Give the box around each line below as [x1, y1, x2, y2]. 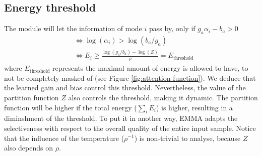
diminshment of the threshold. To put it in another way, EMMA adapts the [4, 113, 238, 123]
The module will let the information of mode [4, 23, 142, 34]
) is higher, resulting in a [156, 102, 233, 112]
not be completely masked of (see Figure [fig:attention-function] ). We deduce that [4, 72, 256, 83]
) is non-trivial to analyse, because [134, 132, 241, 143]
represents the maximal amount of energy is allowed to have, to [52, 63, 248, 73]
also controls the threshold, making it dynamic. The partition [68, 92, 258, 102]
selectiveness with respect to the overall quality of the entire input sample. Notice [4, 122, 256, 133]
